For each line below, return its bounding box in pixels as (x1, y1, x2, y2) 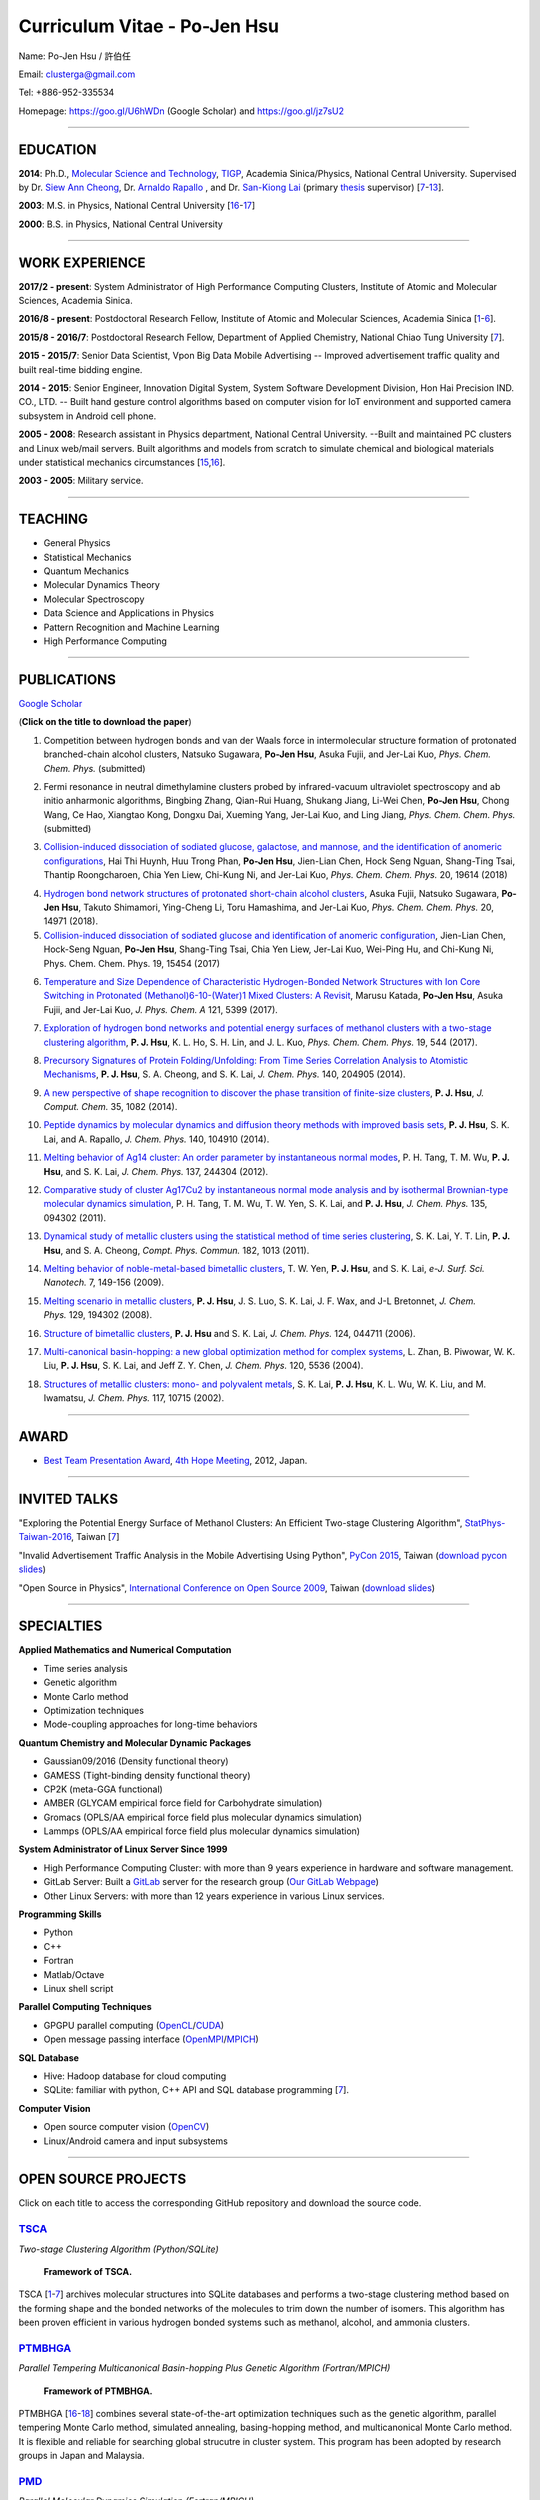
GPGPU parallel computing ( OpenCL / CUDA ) (43, 2019, 225, 2031)
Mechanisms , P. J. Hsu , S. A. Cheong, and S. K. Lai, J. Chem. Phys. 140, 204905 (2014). (43, 1068, 406, 1080)
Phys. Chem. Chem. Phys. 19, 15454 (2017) (43, 957, 220, 969)
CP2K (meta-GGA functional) (43, 1783, 164, 1795)
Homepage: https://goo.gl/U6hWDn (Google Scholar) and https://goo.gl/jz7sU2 (18, 105, 345, 117)
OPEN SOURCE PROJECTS (18, 2171, 187, 2188)
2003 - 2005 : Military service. (18, 475, 144, 487)
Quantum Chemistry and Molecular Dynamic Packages (18, 1736, 252, 1749)
